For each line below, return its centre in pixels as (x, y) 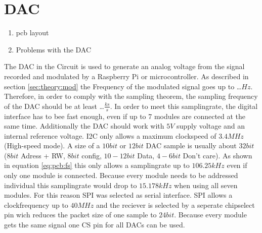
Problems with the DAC (54, 49)
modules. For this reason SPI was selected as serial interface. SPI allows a (118, 195)
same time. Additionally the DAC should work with (84, 126)
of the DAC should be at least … (54, 106)
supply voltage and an (211, 126)
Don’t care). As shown (217, 155)
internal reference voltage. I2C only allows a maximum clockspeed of (110, 135)
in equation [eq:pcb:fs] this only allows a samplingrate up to (97, 165)
